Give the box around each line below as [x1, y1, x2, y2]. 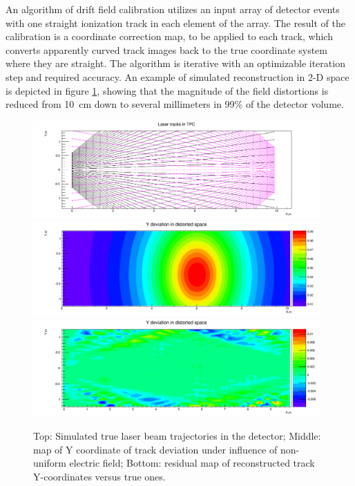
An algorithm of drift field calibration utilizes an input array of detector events [6, 2, 340, 16]
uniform [33, 456, 66, 470]
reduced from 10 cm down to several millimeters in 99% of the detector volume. [6, 97, 344, 111]
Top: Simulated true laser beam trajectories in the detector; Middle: [33, 429, 321, 443]
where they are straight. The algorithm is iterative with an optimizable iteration [6, 56, 345, 71]
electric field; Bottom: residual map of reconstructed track [69, 456, 315, 470]
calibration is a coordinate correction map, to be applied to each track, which [6, 29, 333, 44]
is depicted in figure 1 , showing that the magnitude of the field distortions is [6, 83, 329, 97]
